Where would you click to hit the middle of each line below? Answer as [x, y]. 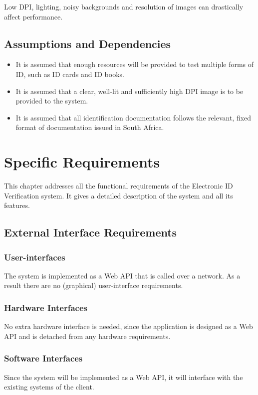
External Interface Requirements [91, 232]
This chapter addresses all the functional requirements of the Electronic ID [119, 186]
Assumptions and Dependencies [88, 43]
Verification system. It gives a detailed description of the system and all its [119, 195]
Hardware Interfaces [46, 307]
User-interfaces [35, 257]
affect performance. [33, 16]
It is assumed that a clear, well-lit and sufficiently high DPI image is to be [129, 91]
